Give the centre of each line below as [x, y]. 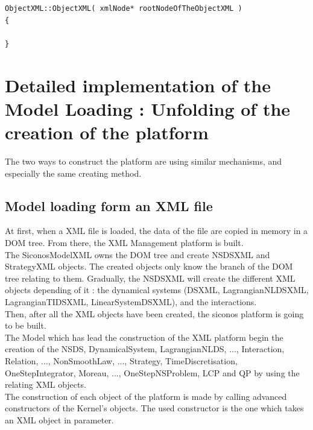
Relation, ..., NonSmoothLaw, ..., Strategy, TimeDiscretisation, [121, 360]
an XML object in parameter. [59, 419]
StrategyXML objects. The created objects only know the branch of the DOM [149, 266]
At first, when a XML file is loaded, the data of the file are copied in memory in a [156, 231]
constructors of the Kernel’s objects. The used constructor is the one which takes [154, 408]
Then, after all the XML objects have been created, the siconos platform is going [154, 313]
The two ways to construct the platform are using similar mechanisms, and [144, 161]
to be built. [26, 325]
